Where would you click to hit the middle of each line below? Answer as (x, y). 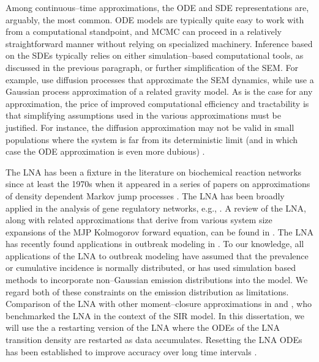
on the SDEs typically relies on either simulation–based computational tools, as (155, 55)
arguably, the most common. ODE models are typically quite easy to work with (155, 19)
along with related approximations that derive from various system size (139, 220)
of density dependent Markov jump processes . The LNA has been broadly (145, 195)
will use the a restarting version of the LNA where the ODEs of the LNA (143, 327)
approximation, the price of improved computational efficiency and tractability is (157, 103)
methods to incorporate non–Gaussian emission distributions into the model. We (157, 280)
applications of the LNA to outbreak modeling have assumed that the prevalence (157, 255)
